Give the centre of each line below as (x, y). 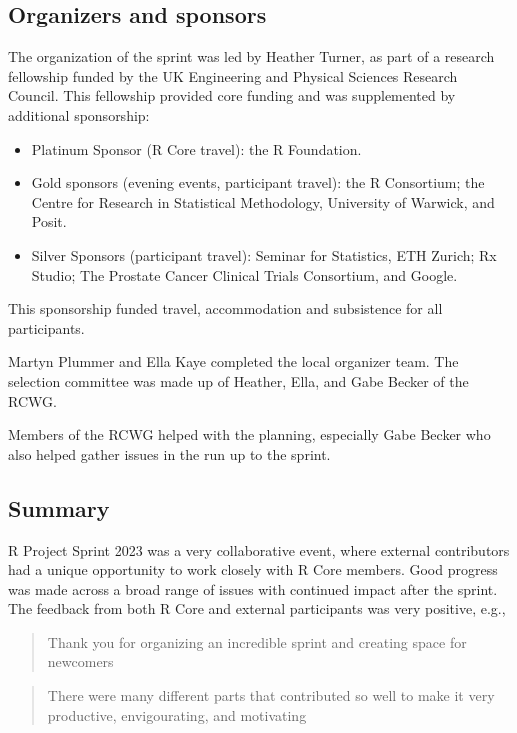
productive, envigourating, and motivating (177, 714)
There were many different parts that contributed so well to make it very (271, 695)
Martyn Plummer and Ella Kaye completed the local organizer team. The (233, 361)
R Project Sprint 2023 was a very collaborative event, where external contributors (259, 549)
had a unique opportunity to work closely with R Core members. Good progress (253, 569)
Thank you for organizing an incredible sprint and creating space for (257, 641)
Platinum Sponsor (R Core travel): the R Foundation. (196, 148)
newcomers (80, 661)
